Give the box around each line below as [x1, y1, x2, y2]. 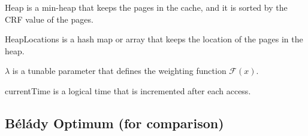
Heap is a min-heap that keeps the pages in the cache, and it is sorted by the [5, 1, 288, 13]
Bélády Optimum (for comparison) [5, 113, 224, 132]
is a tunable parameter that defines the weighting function [12, 64, 227, 77]
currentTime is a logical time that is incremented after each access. [5, 84, 251, 97]
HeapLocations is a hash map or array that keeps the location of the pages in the [5, 33, 303, 45]
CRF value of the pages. [5, 13, 93, 25]
